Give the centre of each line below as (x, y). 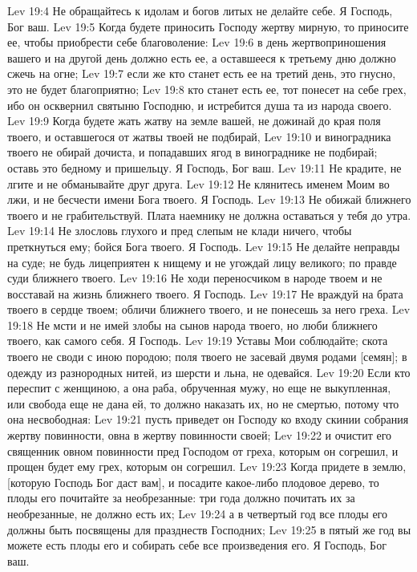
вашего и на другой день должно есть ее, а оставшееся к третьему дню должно (202, 57)
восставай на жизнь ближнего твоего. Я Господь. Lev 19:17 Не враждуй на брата (205, 293)
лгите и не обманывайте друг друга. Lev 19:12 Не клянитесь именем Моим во (198, 183)
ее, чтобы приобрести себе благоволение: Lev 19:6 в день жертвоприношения (197, 42)
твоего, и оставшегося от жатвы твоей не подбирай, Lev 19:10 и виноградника (199, 136)
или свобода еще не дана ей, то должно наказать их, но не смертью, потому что (203, 403)
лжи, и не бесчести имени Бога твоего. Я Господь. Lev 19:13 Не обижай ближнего (209, 199)
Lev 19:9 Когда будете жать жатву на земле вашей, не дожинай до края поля (194, 121)
